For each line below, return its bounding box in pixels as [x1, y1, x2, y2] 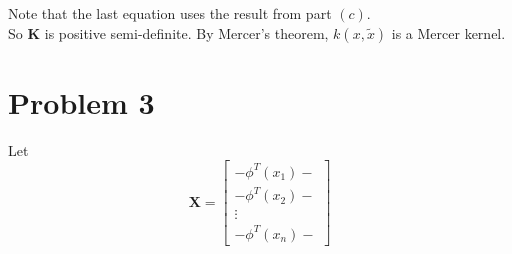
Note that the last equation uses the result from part [8, 3, 332, 23]
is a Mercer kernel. [391, 22, 506, 43]
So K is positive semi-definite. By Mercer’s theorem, [8, 22, 329, 43]
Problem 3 [8, 81, 155, 122]
